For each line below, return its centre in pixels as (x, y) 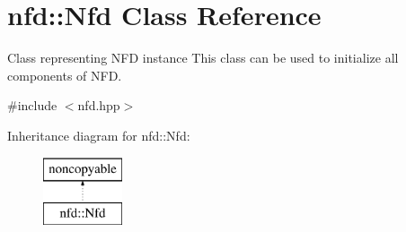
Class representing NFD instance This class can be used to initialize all (203, 58)
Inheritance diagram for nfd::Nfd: (99, 135)
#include (32, 105)
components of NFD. (65, 75)
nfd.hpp (99, 105)
